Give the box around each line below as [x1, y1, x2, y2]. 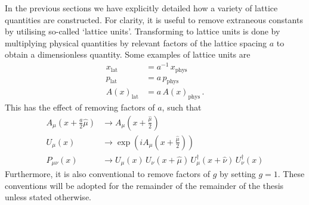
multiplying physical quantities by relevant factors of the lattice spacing [5, 36, 267, 49]
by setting [220, 168, 256, 180]
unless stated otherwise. [5, 191, 91, 203]
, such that [162, 101, 202, 113]
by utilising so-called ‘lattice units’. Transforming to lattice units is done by [5, 25, 280, 37]
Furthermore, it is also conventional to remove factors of [5, 168, 210, 180]
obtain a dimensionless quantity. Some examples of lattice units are [5, 48, 251, 61]
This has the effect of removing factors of [5, 101, 155, 113]
